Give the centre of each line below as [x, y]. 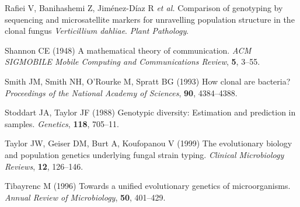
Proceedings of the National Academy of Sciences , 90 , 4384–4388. [121, 92]
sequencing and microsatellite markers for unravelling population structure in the [150, 19]
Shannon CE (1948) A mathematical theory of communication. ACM [128, 50]
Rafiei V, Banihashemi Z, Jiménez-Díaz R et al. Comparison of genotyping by [144, 8]
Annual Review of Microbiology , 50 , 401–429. [85, 197]
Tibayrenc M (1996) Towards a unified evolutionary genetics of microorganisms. [148, 186]
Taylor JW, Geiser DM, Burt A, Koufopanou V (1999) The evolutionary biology [149, 143]
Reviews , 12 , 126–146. [44, 166]
